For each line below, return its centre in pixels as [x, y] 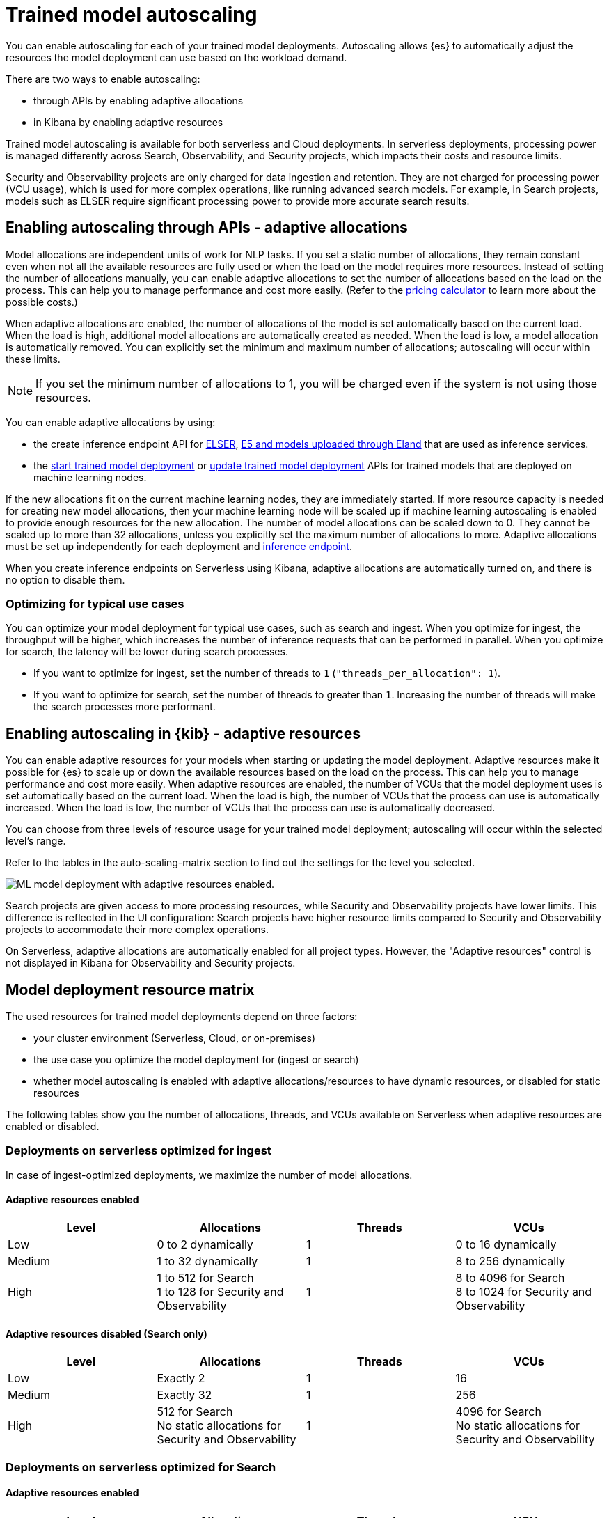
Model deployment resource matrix [130, 989]
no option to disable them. [65, 579]
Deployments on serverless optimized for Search [141, 1467]
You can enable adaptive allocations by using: [111, 422]
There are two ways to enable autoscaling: [103, 79]
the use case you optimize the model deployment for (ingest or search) [196, 1060]
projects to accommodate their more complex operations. [137, 930]
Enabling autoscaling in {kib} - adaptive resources [183, 733]
